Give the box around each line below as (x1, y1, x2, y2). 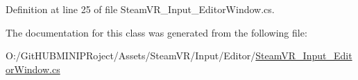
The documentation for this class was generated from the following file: (6, 25, 307, 39)
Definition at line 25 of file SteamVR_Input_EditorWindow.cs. (6, 2, 275, 16)
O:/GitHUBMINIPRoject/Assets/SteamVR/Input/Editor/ (6, 48, 256, 63)
